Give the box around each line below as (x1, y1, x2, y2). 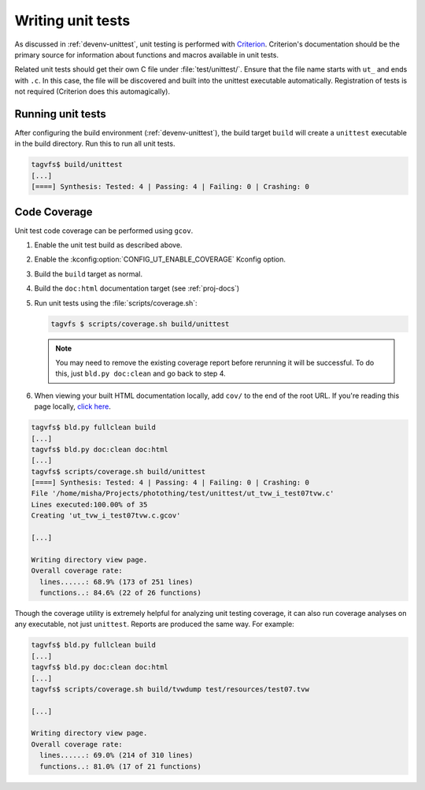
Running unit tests (14, 107, 106, 121)
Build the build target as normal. (34, 269, 143, 279)
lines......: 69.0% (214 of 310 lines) (39, 751, 194, 760)
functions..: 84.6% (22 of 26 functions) (39, 588, 202, 597)
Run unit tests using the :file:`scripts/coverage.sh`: (34, 298, 198, 307)
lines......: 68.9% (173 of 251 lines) (39, 577, 194, 586)
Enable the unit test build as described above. (34, 240, 183, 250)
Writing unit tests (14, 12, 131, 29)
